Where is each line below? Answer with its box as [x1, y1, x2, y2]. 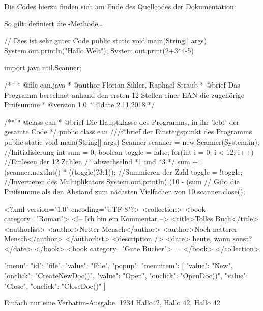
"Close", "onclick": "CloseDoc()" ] [4, 280, 106, 291]
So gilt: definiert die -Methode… [4, 18, 103, 29]
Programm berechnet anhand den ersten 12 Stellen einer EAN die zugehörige [4, 89, 245, 100]
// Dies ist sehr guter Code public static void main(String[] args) [4, 35, 207, 46]
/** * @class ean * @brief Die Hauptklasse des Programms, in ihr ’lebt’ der [4, 116, 240, 127]
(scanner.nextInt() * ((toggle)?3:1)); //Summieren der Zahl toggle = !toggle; [4, 166, 243, 177]
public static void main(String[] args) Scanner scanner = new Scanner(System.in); [4, 136, 259, 147]
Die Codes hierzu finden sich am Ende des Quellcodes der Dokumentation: [4, 1, 236, 11]
